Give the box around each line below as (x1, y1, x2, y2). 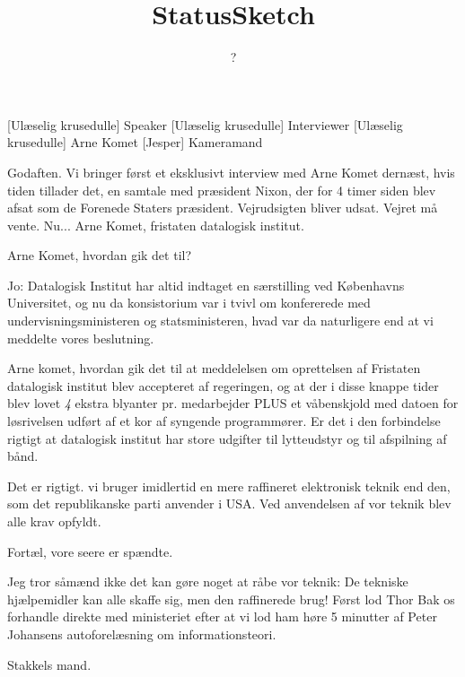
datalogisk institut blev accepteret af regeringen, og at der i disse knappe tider (7, 376, 439, 395)
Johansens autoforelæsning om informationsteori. (7, 624, 276, 643)
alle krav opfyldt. (7, 512, 101, 530)
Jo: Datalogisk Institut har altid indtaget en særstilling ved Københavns (7, 275, 405, 294)
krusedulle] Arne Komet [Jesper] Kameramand (7, 133, 263, 152)
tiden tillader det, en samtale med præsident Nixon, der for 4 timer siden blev (7, 180, 436, 199)
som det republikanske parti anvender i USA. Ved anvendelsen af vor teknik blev (7, 494, 452, 513)
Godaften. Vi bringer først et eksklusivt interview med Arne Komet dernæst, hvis (7, 162, 455, 181)
